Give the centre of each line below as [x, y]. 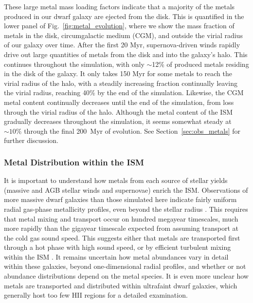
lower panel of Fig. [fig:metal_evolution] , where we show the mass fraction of [119, 26]
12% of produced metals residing [200, 64]
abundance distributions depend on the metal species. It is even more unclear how [126, 276]
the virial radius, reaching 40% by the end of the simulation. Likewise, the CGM [124, 92]
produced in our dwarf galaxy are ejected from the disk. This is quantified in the [124, 16]
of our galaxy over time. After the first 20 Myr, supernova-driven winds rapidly [122, 45]
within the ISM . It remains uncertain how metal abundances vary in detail [116, 256]
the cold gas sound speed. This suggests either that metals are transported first [122, 237]
